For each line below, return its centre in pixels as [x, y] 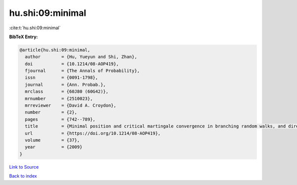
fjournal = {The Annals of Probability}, [82, 71]
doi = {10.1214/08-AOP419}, [72, 64]
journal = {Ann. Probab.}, [65, 85]
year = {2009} [54, 147]
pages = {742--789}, [60, 119]
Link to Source [24, 167]
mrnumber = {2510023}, [59, 98]
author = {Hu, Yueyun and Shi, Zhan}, [81, 57]
